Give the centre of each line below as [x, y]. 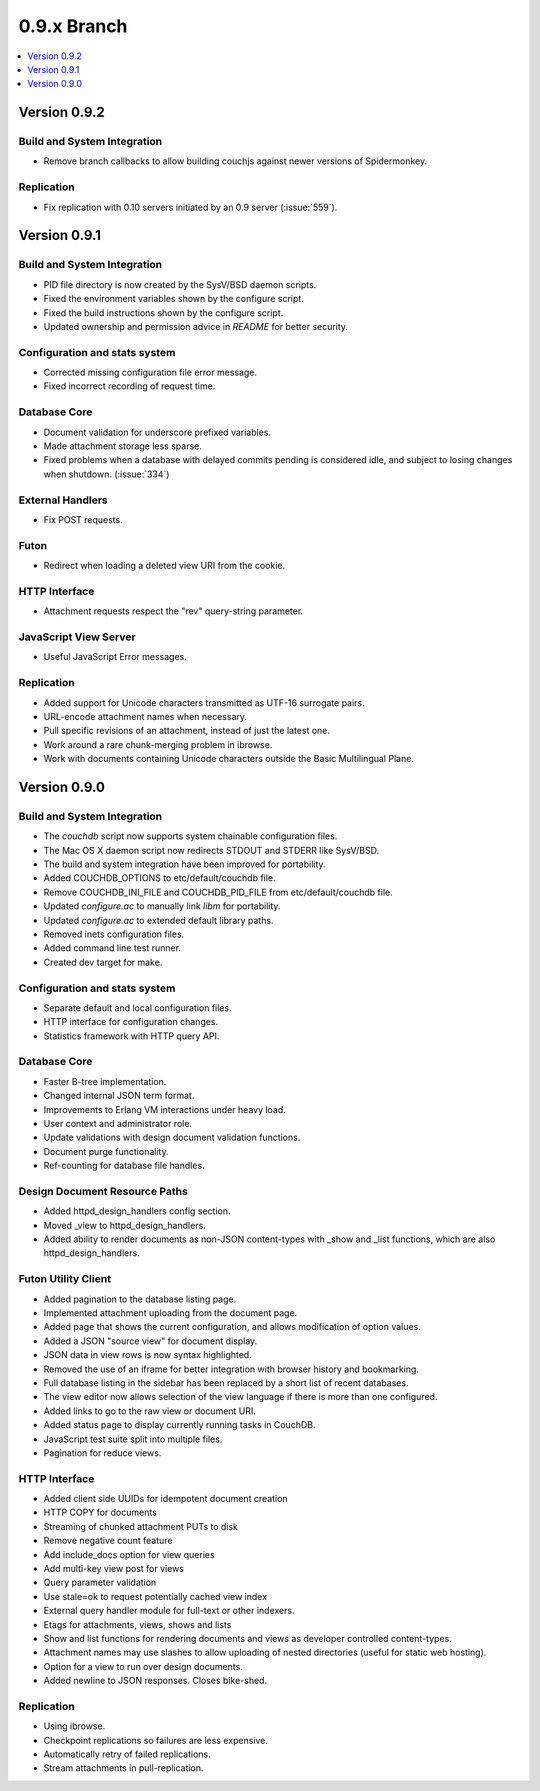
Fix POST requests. [83, 519]
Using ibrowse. [74, 1726]
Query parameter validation [100, 1582]
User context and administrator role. [118, 1123]
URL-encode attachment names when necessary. [145, 716]
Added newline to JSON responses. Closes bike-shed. [155, 1681]
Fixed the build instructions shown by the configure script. [163, 312]
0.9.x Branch [73, 26]
